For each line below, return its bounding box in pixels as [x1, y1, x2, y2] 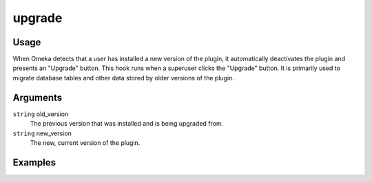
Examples [12, 157, 56, 168]
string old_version [12, 110, 69, 118]
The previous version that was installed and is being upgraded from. [30, 120, 224, 128]
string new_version [12, 129, 72, 137]
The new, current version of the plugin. [30, 138, 141, 147]
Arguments [12, 91, 63, 103]
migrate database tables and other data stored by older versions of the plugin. [12, 73, 234, 82]
